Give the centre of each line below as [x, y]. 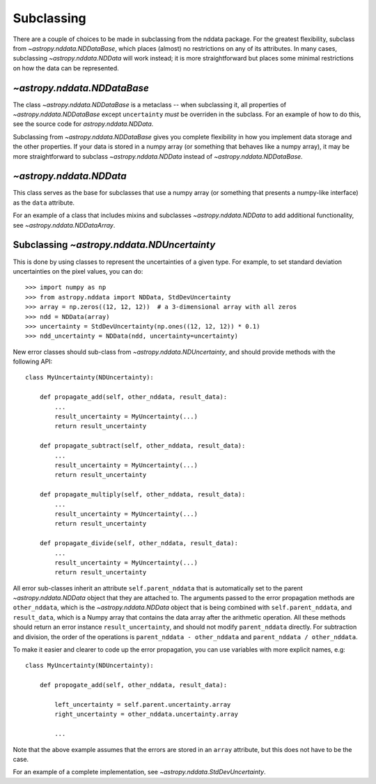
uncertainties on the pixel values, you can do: [78, 271]
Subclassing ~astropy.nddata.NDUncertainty [114, 245]
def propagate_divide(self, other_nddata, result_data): [139, 543]
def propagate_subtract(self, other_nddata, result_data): [142, 446]
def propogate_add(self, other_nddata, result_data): [133, 685]
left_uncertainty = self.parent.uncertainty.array [143, 704]
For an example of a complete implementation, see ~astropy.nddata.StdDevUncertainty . [139, 772]
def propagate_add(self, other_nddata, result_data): [133, 397]
